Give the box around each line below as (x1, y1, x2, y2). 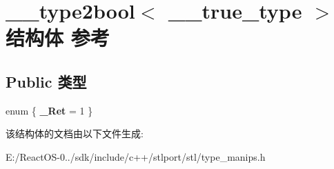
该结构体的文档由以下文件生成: (6, 126, 144, 141)
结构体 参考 (6, 23, 110, 52)
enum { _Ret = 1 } (6, 103, 93, 117)
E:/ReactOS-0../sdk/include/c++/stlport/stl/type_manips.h (6, 149, 266, 163)
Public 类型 (6, 70, 87, 92)
